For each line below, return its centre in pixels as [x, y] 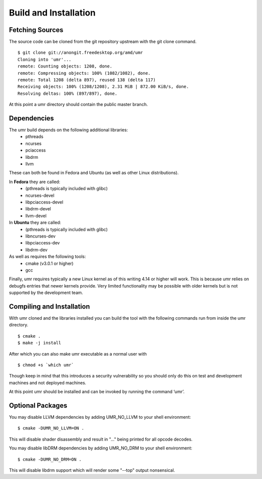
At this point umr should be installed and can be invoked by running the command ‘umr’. [97, 392]
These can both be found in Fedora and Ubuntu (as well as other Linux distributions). [94, 173]
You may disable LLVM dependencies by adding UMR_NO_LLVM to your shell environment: [100, 417]
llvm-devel [36, 216]
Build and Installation [52, 13]
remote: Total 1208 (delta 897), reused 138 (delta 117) [87, 80]
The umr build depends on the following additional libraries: [68, 130]
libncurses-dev [41, 236]
